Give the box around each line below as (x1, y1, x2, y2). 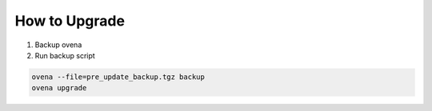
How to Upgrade (14, 12, 126, 30)
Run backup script (34, 50, 95, 60)
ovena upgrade (31, 84, 87, 93)
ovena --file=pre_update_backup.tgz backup (31, 72, 206, 81)
